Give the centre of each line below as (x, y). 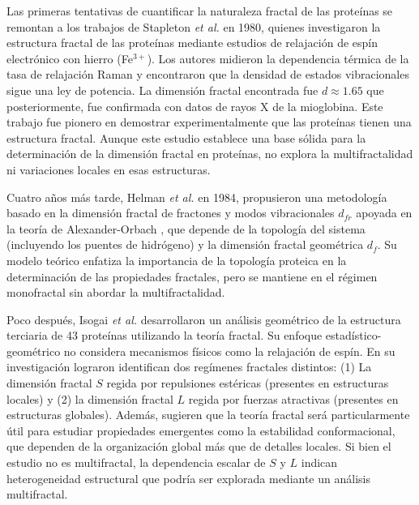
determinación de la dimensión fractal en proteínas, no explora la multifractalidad (210, 154)
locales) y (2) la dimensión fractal (90, 398)
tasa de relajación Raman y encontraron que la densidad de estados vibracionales (208, 74)
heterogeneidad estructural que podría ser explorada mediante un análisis (188, 478)
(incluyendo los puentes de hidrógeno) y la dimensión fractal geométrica (185, 244)
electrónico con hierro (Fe (70, 58)
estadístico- (353, 335)
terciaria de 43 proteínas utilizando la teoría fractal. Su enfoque (165, 335)
